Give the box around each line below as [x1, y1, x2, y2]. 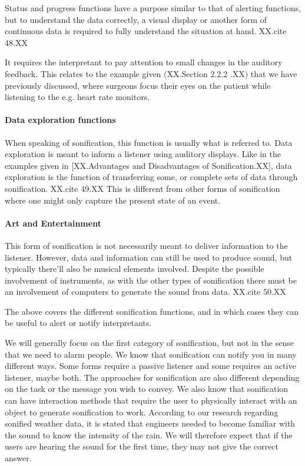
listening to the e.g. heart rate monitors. [5, 91, 150, 103]
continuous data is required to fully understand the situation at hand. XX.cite [5, 25, 287, 37]
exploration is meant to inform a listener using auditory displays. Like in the [5, 148, 281, 160]
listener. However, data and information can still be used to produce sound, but [5, 251, 293, 263]
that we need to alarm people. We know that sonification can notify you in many [5, 348, 297, 360]
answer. [5, 452, 32, 464]
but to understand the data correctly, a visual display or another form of [5, 13, 267, 25]
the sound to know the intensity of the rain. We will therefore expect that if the [5, 428, 293, 441]
